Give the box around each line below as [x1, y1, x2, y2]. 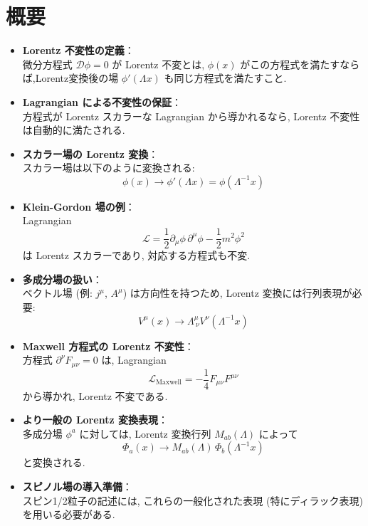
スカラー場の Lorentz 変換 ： [22, 146, 159, 161]
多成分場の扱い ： [22, 271, 102, 286]
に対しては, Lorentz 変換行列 [79, 426, 211, 441]
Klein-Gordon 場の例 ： [22, 199, 135, 214]
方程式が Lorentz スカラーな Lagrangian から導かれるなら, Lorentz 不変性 [22, 108, 360, 123]
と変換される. [22, 455, 85, 470]
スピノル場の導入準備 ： [22, 478, 132, 493]
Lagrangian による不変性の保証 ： [22, 94, 182, 109]
